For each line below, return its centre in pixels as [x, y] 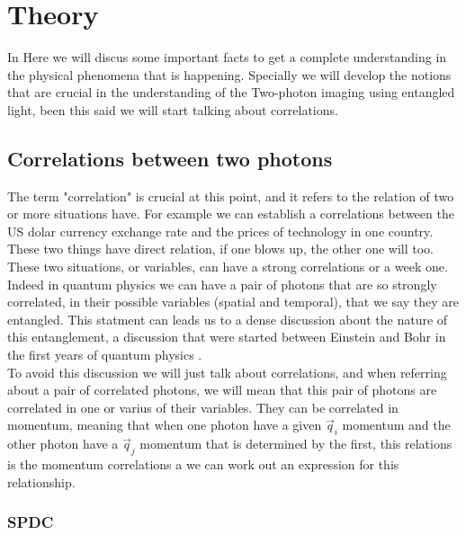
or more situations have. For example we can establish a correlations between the [231, 214]
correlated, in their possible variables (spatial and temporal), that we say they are [233, 302]
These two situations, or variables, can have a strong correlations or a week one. [228, 267]
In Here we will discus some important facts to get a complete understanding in [227, 57]
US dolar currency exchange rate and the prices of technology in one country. [220, 231]
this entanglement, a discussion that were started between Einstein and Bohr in [227, 337]
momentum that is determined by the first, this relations [296, 444]
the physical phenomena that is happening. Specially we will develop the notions [229, 74]
